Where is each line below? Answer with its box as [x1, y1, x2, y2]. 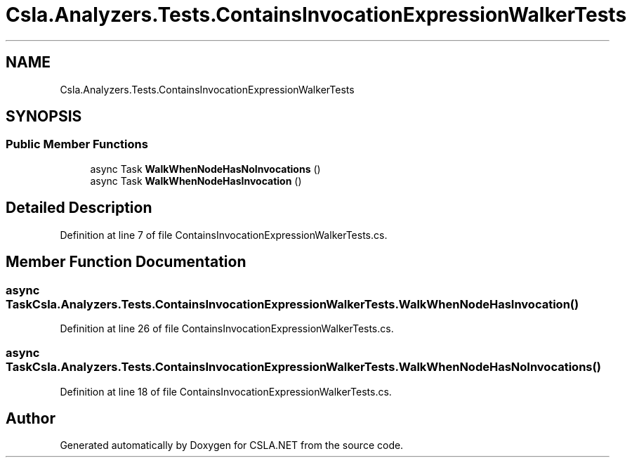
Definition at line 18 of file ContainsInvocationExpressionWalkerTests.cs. [60, 385, 392, 398]
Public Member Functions [6, 137, 148, 152]
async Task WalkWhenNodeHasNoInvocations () [90, 162, 321, 175]
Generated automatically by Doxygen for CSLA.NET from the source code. [60, 439, 404, 452]
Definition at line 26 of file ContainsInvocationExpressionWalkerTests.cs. [60, 322, 394, 334]
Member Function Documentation [6, 253, 246, 271]
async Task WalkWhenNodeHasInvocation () [90, 174, 302, 187]
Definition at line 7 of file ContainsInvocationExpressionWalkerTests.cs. [60, 228, 388, 241]
